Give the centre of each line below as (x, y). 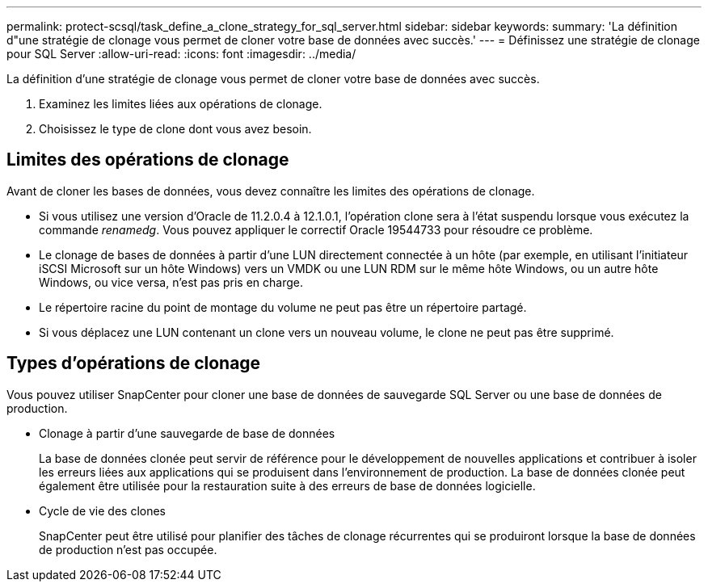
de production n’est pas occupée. (128, 549)
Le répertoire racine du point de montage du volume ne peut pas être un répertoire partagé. (283, 307)
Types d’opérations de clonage (134, 363)
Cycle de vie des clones (103, 510)
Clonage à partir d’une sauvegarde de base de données (187, 433)
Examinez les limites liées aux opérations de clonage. (181, 104)
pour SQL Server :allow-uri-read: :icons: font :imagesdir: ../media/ (181, 54)
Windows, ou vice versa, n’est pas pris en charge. (171, 282)
